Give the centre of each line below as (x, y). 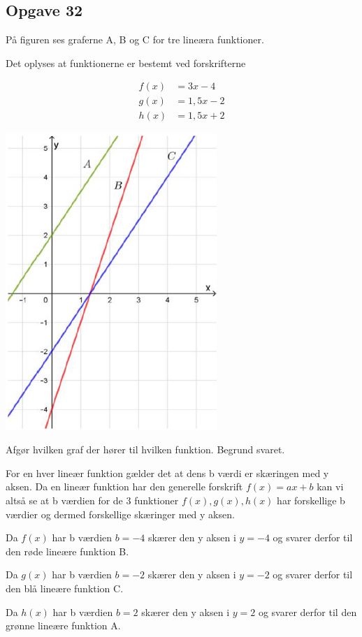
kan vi (330, 486)
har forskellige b (311, 500)
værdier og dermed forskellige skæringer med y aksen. (120, 514)
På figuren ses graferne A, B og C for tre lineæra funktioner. (135, 39)
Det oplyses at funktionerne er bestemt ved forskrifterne (126, 63)
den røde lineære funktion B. (67, 551)
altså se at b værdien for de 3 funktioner (92, 500)
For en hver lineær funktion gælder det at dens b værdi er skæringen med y (167, 473)
